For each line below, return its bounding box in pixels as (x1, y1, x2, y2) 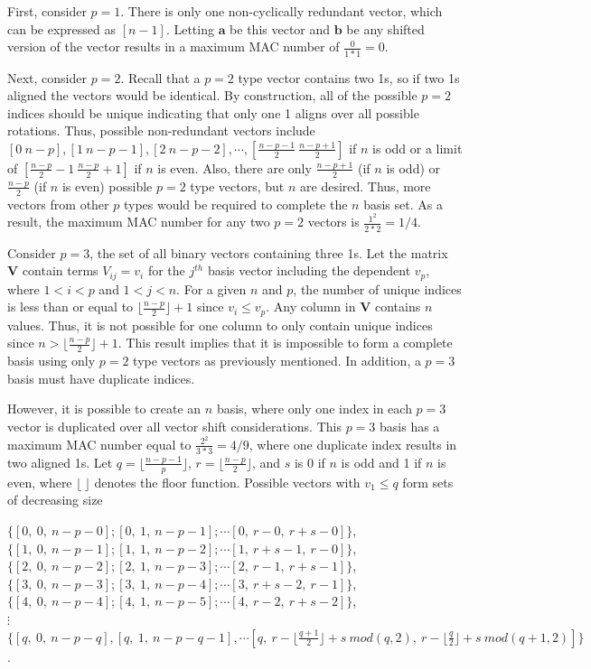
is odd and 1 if (341, 452, 422, 471)
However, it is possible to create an (7, 399, 202, 418)
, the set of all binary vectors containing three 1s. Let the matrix (89, 243, 448, 262)
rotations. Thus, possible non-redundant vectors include (7, 121, 315, 140)
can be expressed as (7, 19, 117, 38)
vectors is (307, 212, 360, 231)
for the (147, 261, 185, 280)
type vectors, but (190, 176, 285, 195)
